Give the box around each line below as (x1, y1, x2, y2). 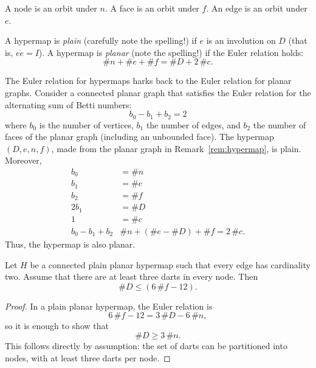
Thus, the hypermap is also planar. (5, 237, 136, 250)
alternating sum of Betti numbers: (5, 98, 132, 111)
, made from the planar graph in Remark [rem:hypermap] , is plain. (51, 142, 301, 154)
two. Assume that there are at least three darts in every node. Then (5, 270, 258, 283)
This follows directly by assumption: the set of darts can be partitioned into (5, 339, 287, 352)
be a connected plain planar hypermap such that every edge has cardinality (30, 258, 311, 271)
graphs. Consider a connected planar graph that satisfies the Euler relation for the (5, 86, 311, 99)
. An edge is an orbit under (206, 2, 307, 14)
